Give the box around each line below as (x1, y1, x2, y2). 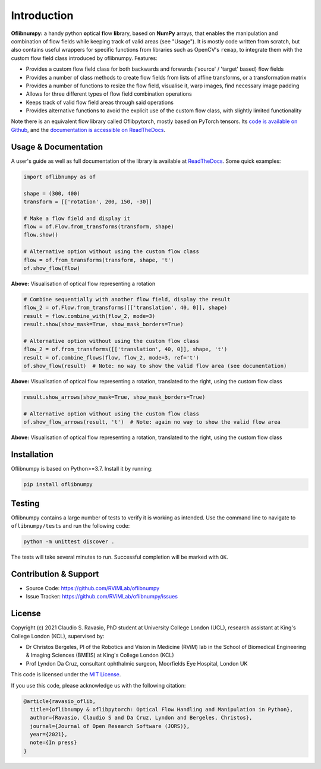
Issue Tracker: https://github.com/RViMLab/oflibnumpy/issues (26, 593, 178, 600)
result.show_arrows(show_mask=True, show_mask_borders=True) (23, 394, 206, 401)
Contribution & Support (11, 569, 99, 579)
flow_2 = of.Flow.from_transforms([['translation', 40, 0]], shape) (23, 304, 228, 311)
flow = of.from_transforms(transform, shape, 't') (23, 256, 175, 263)
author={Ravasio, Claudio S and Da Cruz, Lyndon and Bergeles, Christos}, (30, 714, 253, 721)
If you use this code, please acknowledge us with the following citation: (11, 682, 186, 689)
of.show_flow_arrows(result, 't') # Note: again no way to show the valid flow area (23, 419, 281, 426)
